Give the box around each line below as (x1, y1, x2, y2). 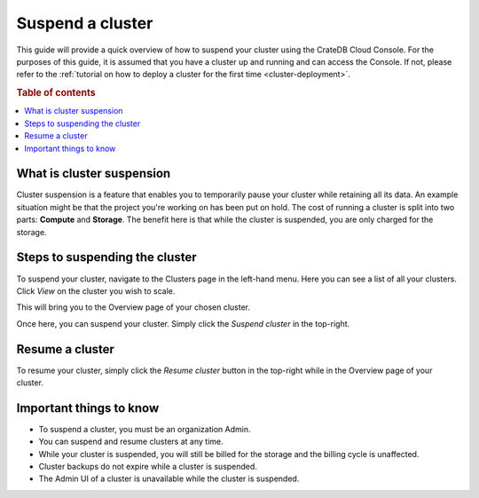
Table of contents (16, 87, 97, 99)
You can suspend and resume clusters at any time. (38, 436, 224, 447)
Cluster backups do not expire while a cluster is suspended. (38, 462, 257, 472)
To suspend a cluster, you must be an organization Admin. (38, 423, 251, 434)
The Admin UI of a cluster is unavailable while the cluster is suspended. (38, 473, 300, 484)
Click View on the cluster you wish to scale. (16, 285, 176, 296)
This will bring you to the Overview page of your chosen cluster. (16, 302, 250, 312)
